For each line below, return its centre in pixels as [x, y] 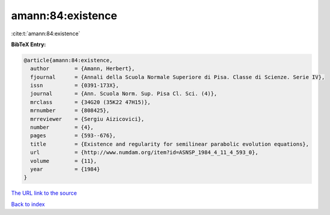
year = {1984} [65, 169]
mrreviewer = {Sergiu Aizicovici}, [87, 119]
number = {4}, [62, 128]
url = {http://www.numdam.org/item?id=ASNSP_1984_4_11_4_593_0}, [144, 152]
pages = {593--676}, [73, 136]
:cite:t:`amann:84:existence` [46, 34]
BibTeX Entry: [29, 44]
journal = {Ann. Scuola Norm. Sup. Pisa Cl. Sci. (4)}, [124, 94]
